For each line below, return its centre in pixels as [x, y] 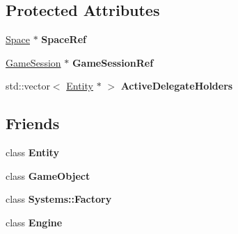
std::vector [28, 86]
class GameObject [48, 175]
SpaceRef [64, 39]
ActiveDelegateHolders [177, 86]
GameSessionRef [113, 62]
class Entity [32, 152]
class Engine [34, 222]
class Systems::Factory [59, 199]
